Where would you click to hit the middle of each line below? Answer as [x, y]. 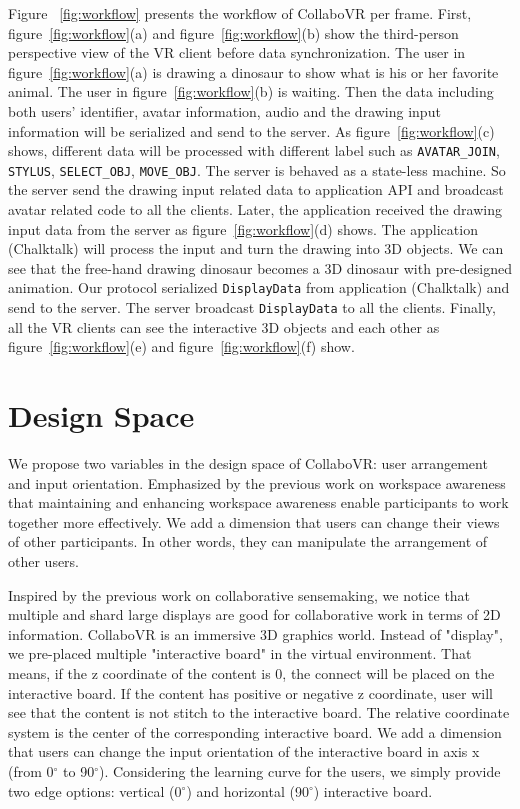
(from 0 [31, 770]
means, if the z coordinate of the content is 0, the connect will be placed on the [251, 673]
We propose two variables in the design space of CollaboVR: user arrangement [248, 463]
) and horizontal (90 [247, 790]
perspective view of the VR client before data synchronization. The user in [237, 52]
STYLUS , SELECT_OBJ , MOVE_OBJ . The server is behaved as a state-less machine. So [257, 169]
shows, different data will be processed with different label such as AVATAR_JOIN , [254, 150]
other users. [44, 561]
